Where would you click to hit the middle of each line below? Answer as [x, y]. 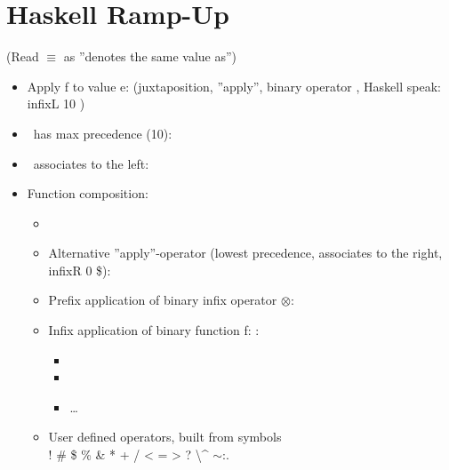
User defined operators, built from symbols [165, 437]
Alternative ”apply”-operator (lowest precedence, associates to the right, [245, 253]
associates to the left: [91, 163]
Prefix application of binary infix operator [163, 300]
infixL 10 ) [56, 104]
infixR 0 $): [80, 270]
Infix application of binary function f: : [154, 330]
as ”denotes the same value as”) [150, 56]
